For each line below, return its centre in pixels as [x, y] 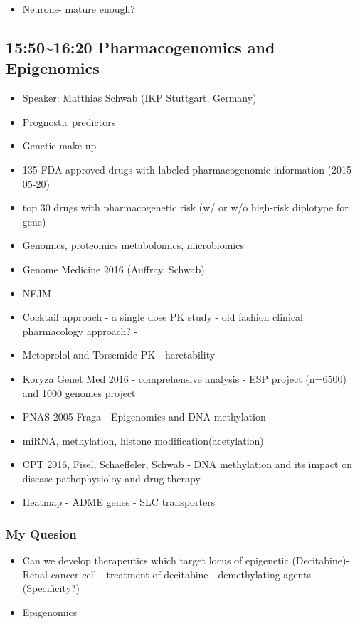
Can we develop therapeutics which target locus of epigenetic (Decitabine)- [186, 560]
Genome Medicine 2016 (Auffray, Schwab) [113, 269]
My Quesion [41, 533]
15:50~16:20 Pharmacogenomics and [141, 47]
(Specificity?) [51, 588]
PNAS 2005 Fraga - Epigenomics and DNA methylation [144, 417]
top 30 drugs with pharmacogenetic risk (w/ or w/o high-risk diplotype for [185, 207]
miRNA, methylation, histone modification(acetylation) [143, 440]
